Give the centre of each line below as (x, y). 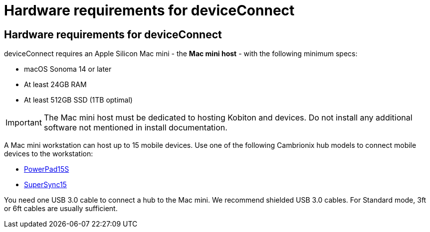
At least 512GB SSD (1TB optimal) (78, 100)
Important (24, 123)
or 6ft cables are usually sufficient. (61, 209)
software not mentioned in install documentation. (135, 128)
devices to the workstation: (49, 154)
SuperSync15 (45, 185)
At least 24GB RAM (55, 85)
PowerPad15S (47, 169)
